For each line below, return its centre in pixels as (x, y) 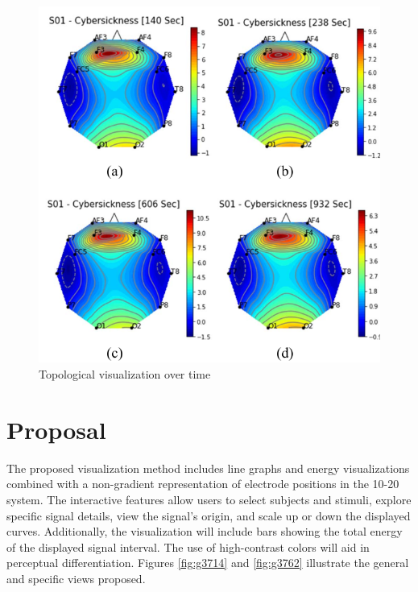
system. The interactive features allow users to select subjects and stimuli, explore (209, 499)
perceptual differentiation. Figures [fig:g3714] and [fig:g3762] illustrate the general (208, 563)
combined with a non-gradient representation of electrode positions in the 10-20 (203, 484)
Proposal (56, 429)
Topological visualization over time (125, 374)
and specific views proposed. (76, 578)
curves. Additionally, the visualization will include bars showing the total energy (205, 531)
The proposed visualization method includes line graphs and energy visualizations (208, 468)
